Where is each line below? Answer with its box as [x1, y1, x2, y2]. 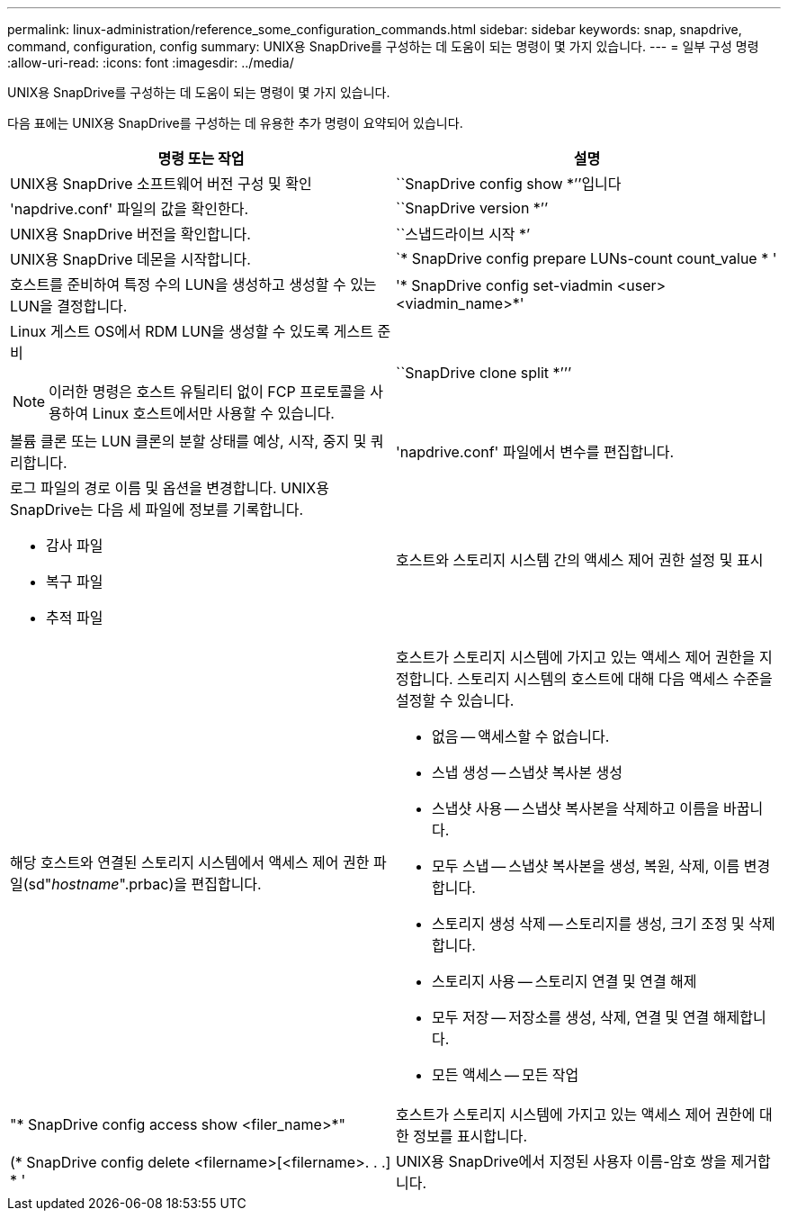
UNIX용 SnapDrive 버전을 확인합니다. [10, 225, 251, 243]
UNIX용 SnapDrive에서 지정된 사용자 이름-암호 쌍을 [396, 1152, 727, 1170]
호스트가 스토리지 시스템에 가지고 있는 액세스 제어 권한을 [396, 648, 756, 666]
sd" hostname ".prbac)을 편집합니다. [28, 875, 262, 893]
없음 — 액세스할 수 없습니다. [432, 727, 610, 745]
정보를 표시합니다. [413, 1127, 528, 1145]
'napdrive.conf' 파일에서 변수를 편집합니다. [396, 443, 675, 461]
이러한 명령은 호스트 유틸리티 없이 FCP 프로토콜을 [49, 383, 366, 401]
